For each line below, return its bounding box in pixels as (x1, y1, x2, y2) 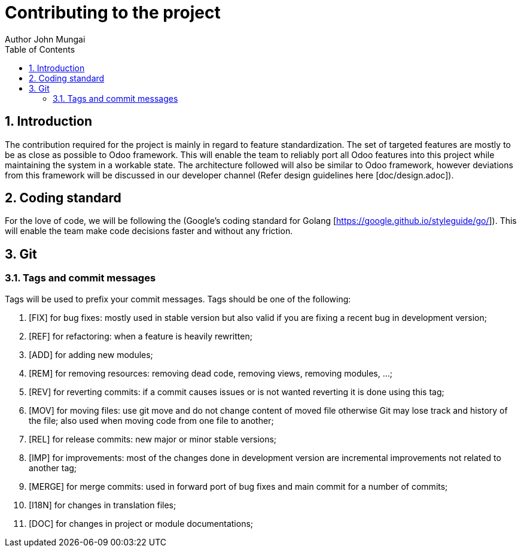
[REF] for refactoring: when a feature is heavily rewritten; (29, 330, 252, 341)
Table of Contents (5, 44, 75, 54)
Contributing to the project (5, 2, 221, 23)
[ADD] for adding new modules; (29, 349, 153, 360)
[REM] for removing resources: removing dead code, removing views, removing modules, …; (29, 368, 393, 378)
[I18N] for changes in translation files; (29, 499, 176, 510)
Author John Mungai (5, 34, 86, 44)
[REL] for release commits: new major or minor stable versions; (29, 433, 277, 444)
